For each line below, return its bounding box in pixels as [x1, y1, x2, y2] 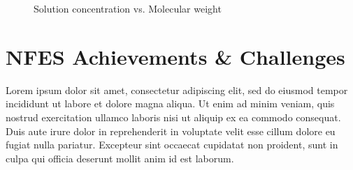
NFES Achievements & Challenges [6, 42, 345, 70]
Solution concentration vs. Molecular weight [34, 1, 222, 15]
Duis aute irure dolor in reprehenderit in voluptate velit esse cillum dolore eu [6, 123, 336, 138]
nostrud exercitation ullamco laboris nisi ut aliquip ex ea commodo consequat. [6, 109, 341, 124]
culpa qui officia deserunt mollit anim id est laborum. [6, 150, 234, 165]
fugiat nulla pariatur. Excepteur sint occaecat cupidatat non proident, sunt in [6, 137, 338, 152]
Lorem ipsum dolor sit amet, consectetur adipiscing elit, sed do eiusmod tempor [6, 82, 348, 97]
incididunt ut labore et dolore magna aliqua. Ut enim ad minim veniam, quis [6, 96, 335, 111]
